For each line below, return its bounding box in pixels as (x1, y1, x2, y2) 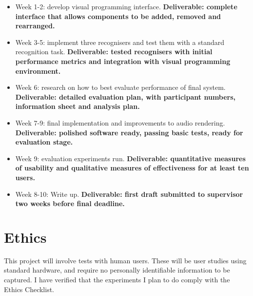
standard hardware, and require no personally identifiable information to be (4, 265, 230, 275)
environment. (15, 65, 61, 76)
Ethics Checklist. (4, 284, 55, 294)
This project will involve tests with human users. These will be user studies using (4, 255, 247, 265)
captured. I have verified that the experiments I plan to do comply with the (4, 275, 230, 284)
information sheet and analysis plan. (15, 101, 140, 111)
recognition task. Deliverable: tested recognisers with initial (15, 46, 213, 57)
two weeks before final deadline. (15, 198, 125, 209)
